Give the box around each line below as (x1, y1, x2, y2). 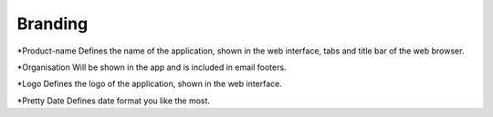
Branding (16, 14, 89, 34)
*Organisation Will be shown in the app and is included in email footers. (16, 62, 287, 73)
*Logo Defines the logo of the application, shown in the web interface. (16, 78, 283, 90)
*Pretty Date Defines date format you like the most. (16, 95, 210, 106)
